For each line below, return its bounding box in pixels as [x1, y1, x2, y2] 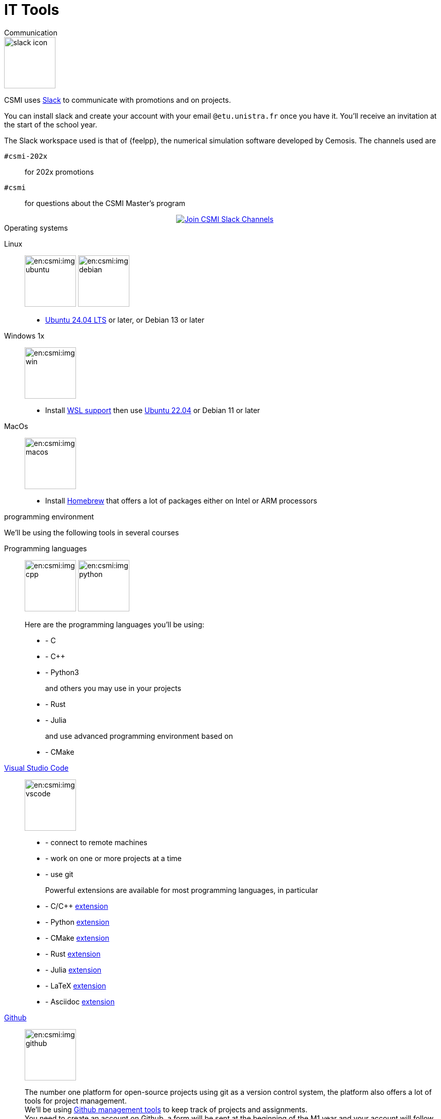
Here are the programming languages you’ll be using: [25, 620, 204, 629]
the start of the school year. [4, 120, 98, 129]
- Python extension [45, 917, 109, 926]
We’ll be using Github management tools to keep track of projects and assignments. [25, 1105, 308, 1114]
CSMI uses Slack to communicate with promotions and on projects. [4, 95, 231, 104]
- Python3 [45, 667, 79, 677]
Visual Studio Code [4, 763, 69, 772]
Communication [4, 28, 57, 37]
